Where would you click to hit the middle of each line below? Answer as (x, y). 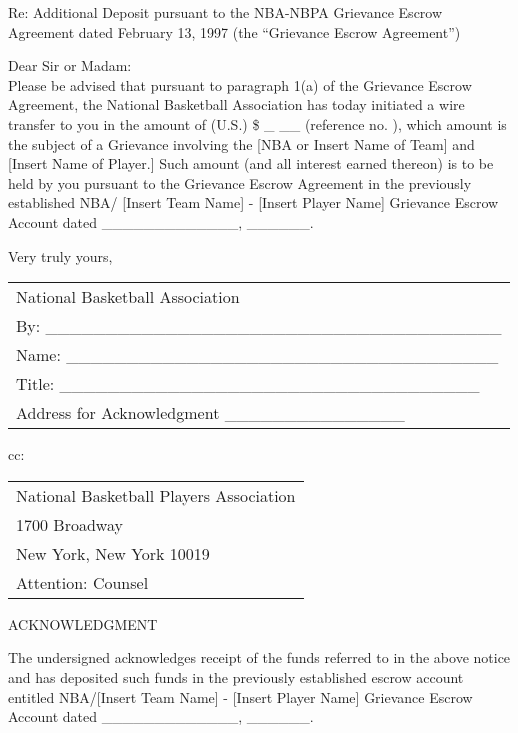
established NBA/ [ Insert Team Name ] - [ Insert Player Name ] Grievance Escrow (253, 202)
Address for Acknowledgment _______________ (210, 413)
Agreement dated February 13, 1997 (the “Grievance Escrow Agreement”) (234, 31)
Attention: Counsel (82, 582)
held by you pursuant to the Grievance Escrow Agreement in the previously (240, 182)
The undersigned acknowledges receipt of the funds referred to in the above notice (259, 657)
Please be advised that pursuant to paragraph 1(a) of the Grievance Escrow (240, 84)
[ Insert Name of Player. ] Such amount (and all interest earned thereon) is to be (251, 163)
